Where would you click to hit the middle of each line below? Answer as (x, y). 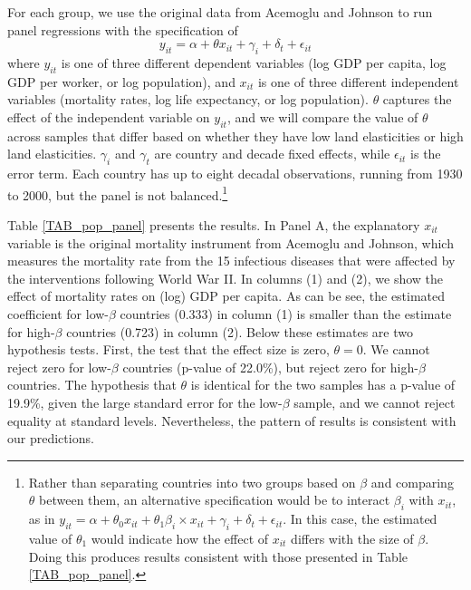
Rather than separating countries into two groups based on (192, 482)
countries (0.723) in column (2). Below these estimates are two (240, 331)
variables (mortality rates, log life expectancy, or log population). (188, 99)
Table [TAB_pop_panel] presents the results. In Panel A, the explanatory (214, 225)
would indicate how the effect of (180, 538)
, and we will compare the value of (322, 116)
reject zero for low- (59, 367)
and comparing (412, 482)
